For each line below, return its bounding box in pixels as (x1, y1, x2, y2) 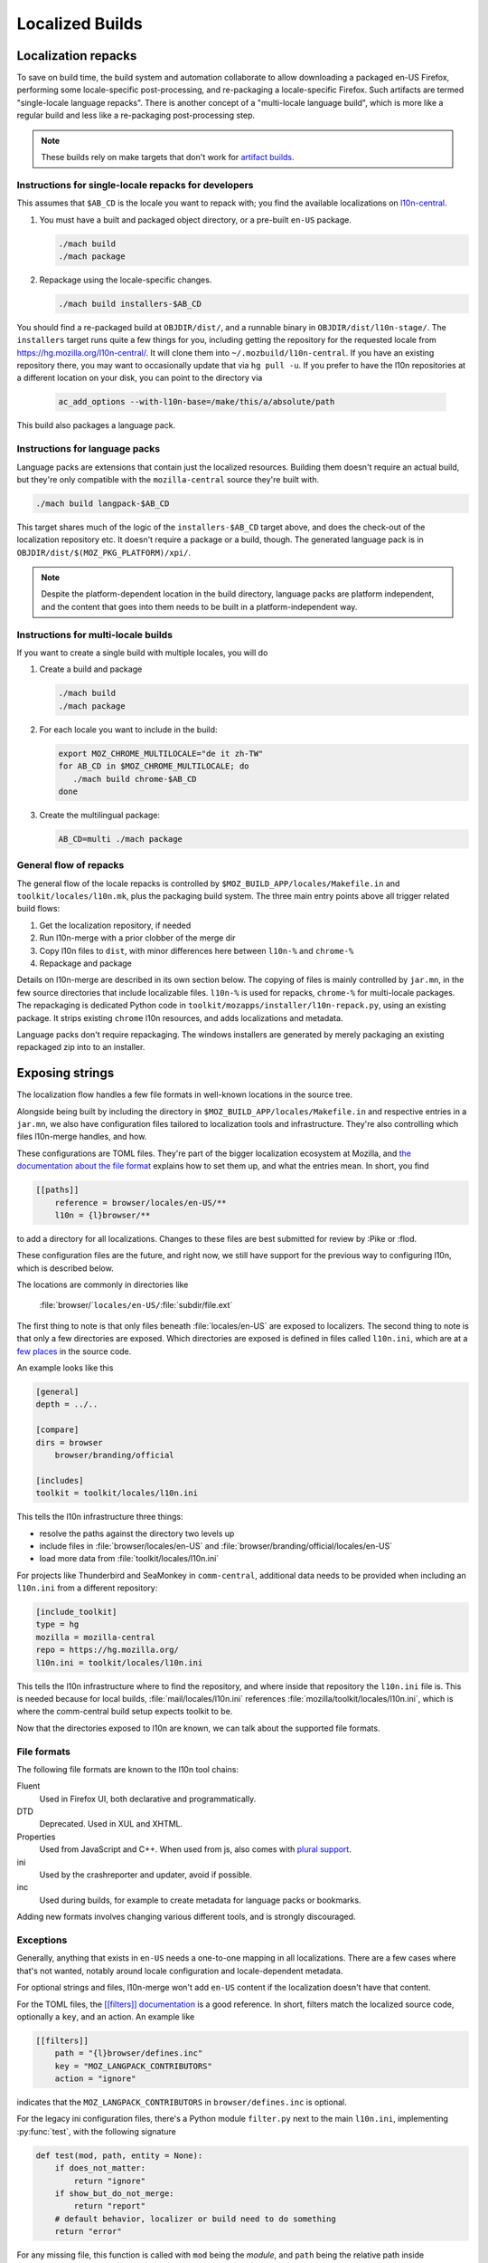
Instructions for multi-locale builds (16, 628, 174, 641)
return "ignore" (73, 2175, 146, 2186)
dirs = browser (35, 1437, 103, 1447)
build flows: (16, 903, 61, 914)
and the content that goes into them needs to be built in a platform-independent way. (41, 601, 358, 612)
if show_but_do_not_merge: (54, 2189, 175, 2199)
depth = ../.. (35, 1399, 99, 1409)
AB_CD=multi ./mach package (58, 834, 183, 844)
